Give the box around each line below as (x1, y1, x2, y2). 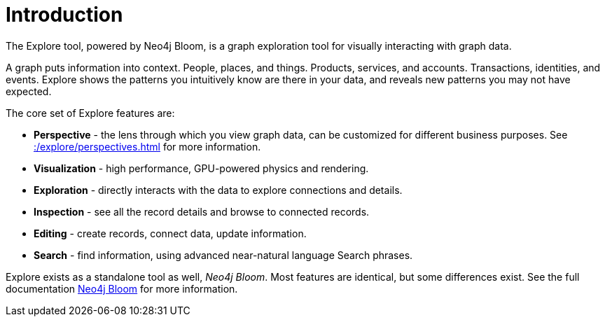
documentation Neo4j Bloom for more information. (6, 282, 238, 295)
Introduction (6, 3, 123, 27)
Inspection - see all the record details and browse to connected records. (34, 205, 370, 218)
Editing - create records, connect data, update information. (34, 227, 307, 239)
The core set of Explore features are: (6, 106, 175, 119)
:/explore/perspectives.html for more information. (34, 140, 261, 153)
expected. (6, 85, 52, 97)
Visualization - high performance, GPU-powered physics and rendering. (34, 162, 369, 174)
